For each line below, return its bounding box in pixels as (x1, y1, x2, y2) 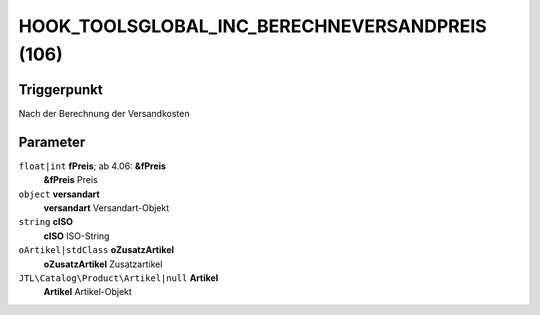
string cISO (18, 216, 74, 228)
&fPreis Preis (43, 174, 99, 186)
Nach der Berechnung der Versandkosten (18, 107, 190, 119)
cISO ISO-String (43, 230, 110, 242)
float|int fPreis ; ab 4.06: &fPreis (18, 160, 167, 172)
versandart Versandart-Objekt (43, 201, 170, 214)
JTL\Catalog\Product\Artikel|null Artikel (18, 271, 219, 284)
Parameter (18, 133, 86, 150)
